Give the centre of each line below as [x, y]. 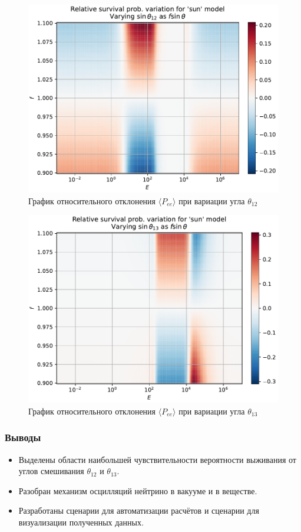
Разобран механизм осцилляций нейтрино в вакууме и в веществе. [138, 490]
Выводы [23, 437]
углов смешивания [51, 471]
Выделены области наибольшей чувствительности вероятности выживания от [157, 459]
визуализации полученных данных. [81, 522]
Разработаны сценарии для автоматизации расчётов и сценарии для [139, 510]
